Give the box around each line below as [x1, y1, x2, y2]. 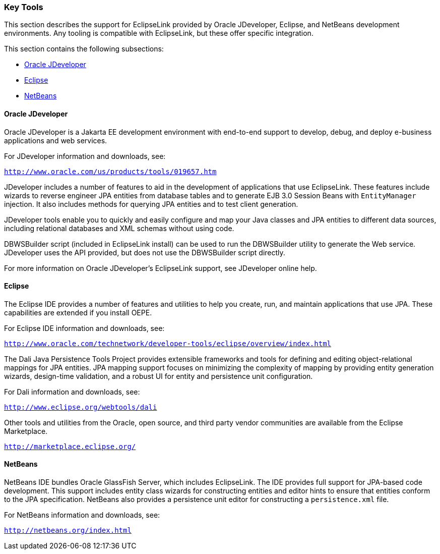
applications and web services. [4, 136, 107, 145]
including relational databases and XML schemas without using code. [4, 224, 234, 233]
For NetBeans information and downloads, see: [4, 511, 160, 520]
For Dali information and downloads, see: [4, 387, 140, 396]
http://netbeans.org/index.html [4, 526, 132, 535]
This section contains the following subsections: [4, 44, 164, 53]
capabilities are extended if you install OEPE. [4, 308, 152, 317]
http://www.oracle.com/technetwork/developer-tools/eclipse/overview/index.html [4, 339, 332, 348]
